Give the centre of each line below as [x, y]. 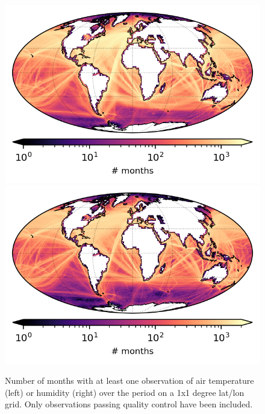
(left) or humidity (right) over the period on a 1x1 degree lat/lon [125, 392]
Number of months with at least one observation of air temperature [129, 380]
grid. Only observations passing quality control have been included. [129, 404]
